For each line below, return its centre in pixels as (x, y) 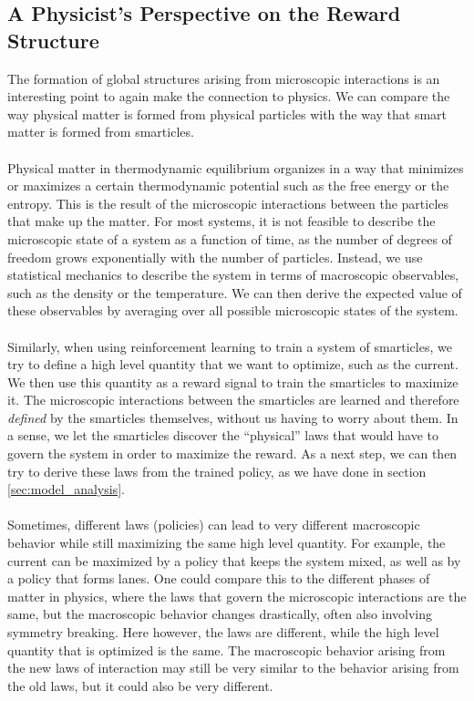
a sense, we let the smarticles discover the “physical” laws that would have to (223, 435)
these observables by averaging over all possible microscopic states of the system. (233, 310)
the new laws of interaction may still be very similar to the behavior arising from (233, 668)
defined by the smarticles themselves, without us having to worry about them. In (233, 417)
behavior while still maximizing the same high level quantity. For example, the (227, 543)
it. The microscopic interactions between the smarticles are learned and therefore (233, 400)
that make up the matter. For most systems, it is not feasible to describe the (222, 221)
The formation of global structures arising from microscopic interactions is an (224, 78)
